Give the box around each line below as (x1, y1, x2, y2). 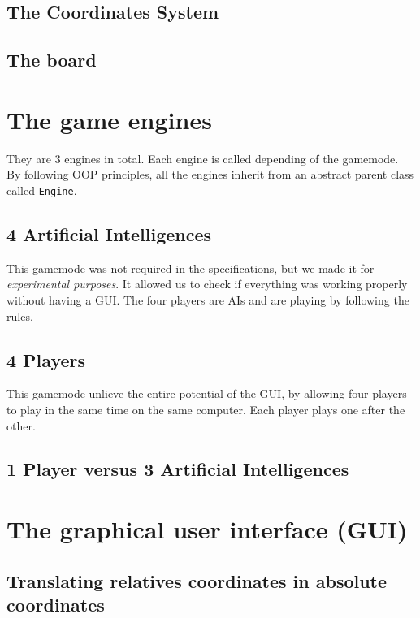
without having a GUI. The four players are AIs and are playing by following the (6, 291, 409, 308)
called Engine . (6, 181, 77, 198)
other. (6, 417, 36, 434)
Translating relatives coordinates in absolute (6, 568, 388, 593)
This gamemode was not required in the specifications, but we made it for (6, 259, 375, 276)
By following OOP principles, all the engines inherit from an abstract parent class (6, 166, 414, 183)
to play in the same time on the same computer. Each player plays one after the (6, 400, 405, 417)
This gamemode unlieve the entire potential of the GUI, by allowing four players (6, 385, 407, 402)
